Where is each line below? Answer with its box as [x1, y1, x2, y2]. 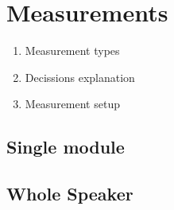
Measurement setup [25, 95, 120, 112]
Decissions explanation [25, 68, 135, 85]
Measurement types [25, 42, 120, 59]
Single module [6, 134, 125, 159]
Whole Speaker [6, 181, 133, 206]
